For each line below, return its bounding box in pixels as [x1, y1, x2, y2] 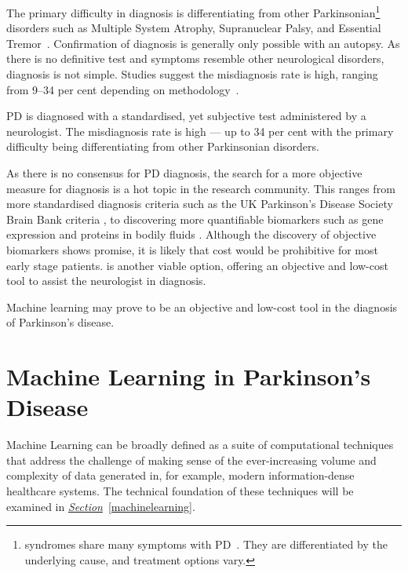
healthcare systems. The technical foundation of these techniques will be [6, 483, 354, 499]
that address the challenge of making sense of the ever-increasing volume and [6, 451, 377, 468]
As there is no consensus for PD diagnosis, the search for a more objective [6, 165, 362, 181]
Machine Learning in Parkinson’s [6, 360, 371, 392]
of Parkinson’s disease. [6, 314, 115, 330]
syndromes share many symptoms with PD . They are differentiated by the [24, 536, 388, 553]
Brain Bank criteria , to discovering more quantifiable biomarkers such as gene [6, 210, 384, 227]
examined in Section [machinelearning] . [6, 498, 195, 514]
